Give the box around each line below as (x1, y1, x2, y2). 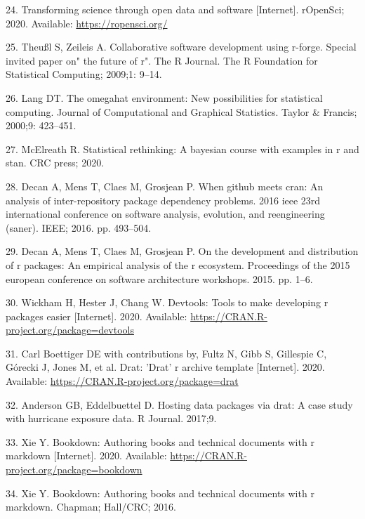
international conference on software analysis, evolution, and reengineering (6, 206, 325, 221)
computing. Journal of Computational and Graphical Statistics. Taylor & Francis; (6, 104, 357, 119)
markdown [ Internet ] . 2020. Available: (6, 448, 167, 463)
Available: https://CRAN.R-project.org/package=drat (6, 374, 239, 388)
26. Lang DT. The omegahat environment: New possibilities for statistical (6, 90, 323, 105)
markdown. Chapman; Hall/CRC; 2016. (6, 499, 176, 514)
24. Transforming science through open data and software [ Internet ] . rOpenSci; (6, 2, 345, 16)
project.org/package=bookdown (6, 462, 142, 477)
